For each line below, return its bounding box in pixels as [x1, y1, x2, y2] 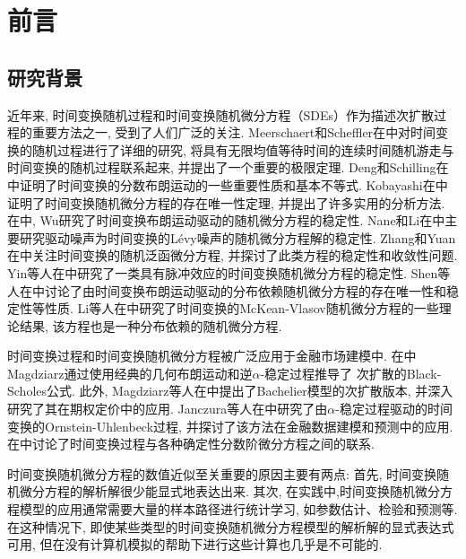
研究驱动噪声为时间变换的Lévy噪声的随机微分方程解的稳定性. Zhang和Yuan [19, 228, 456, 247]
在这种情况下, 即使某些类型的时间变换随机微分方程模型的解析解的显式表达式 [7, 517, 454, 536]
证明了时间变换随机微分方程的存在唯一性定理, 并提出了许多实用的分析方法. [7, 193, 445, 212]
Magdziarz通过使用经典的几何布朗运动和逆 [7, 363, 253, 382]
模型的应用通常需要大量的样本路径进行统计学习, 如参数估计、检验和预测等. [19, 500, 458, 519]
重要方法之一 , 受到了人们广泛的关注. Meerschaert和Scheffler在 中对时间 [31, 123, 436, 142]
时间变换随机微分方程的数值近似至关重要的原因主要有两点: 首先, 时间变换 [7, 464, 437, 483]
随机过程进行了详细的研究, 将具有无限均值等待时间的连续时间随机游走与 [31, 140, 454, 159]
